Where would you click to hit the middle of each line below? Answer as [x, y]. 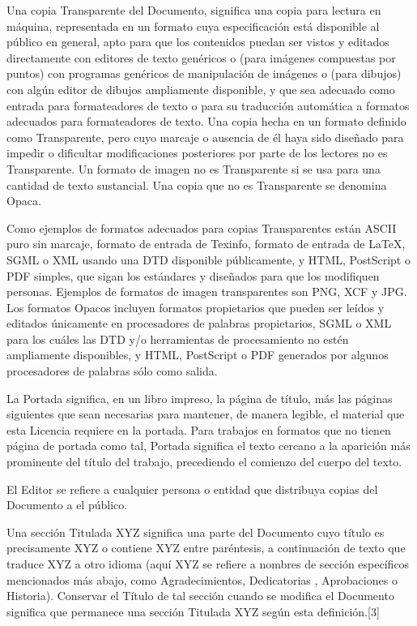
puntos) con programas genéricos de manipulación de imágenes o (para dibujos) [204, 73]
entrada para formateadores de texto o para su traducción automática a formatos [208, 105]
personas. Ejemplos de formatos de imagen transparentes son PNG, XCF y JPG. [207, 292]
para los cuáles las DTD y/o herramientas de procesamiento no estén [178, 339]
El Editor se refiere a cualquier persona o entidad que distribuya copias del [192, 489]
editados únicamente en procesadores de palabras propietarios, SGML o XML [199, 323]
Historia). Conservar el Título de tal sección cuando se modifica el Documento [200, 596]
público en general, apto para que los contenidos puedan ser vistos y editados [198, 42]
